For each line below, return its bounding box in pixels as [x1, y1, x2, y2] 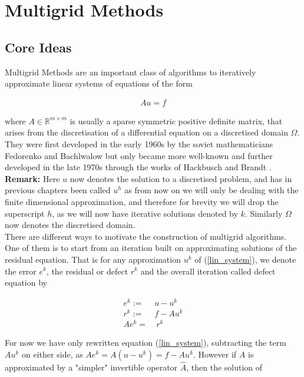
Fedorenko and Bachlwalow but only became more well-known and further [5, 149, 273, 161]
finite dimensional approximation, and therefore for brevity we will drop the [5, 195, 279, 207]
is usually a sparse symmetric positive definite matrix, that [70, 114, 283, 127]
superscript [5, 207, 45, 219]
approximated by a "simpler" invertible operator [5, 361, 178, 373]
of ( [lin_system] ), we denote [194, 253, 296, 265]
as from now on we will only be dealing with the [124, 184, 299, 196]
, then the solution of [186, 361, 263, 373]
